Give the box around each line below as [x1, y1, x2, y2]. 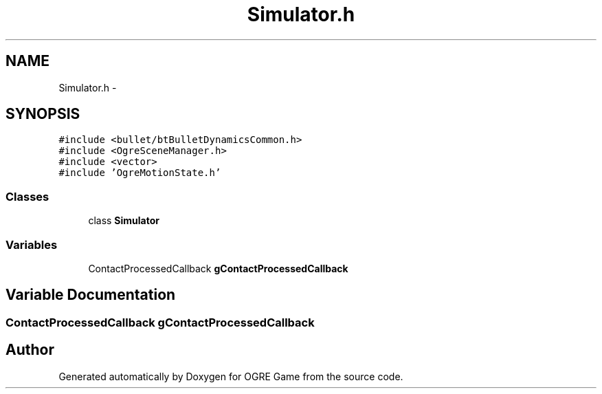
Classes [5, 189, 49, 204]
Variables [5, 237, 58, 252]
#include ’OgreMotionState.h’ [58, 167, 221, 179]
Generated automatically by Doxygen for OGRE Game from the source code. [58, 370, 403, 382]
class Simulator [88, 215, 160, 227]
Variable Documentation [5, 286, 176, 304]
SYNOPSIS [5, 105, 80, 123]
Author [5, 341, 54, 359]
